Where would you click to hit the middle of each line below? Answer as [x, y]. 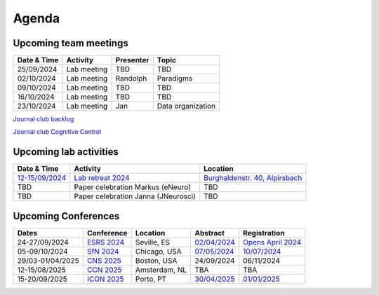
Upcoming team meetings [71, 43]
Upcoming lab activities [66, 152]
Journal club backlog [44, 119]
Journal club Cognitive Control [57, 132]
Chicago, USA [158, 251]
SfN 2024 [103, 251]
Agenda [36, 18]
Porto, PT [151, 279]
